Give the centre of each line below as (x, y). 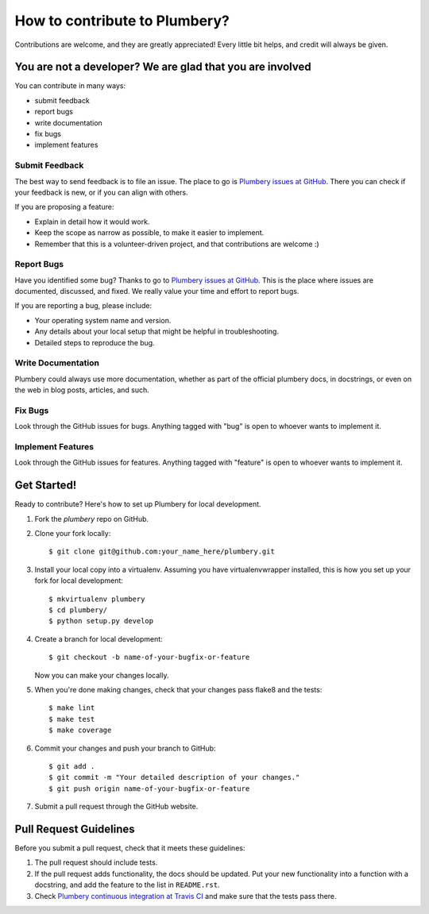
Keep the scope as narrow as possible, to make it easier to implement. (149, 233)
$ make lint (72, 708)
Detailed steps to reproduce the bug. (95, 342)
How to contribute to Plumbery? (122, 21)
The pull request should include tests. (96, 862)
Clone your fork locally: (73, 534)
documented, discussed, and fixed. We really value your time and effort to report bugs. (157, 291)
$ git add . (72, 766)
